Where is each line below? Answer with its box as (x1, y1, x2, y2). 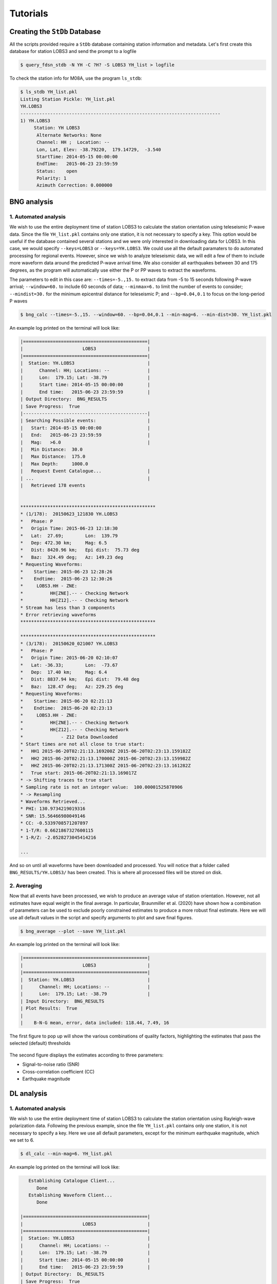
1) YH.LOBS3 (20, 118, 51, 123)
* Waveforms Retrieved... (20, 799, 86, 805)
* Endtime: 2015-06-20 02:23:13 (20, 705, 113, 711)
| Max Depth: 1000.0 (20, 461, 88, 467)
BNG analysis (9, 197, 53, 206)
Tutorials (9, 8, 48, 19)
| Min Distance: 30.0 (20, 446, 83, 452)
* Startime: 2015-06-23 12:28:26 (20, 569, 113, 575)
